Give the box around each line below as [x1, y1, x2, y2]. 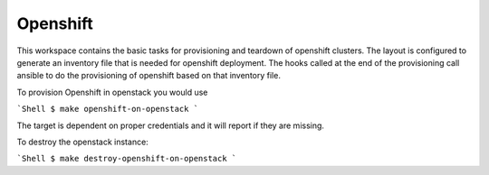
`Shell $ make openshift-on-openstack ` [16, 104, 199, 115]
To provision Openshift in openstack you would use [16, 87, 208, 97]
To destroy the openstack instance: [16, 136, 149, 147]
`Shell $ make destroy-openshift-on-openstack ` [16, 153, 237, 164]
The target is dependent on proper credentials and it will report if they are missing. [16, 120, 325, 131]
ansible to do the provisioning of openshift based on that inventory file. [16, 70, 281, 81]
